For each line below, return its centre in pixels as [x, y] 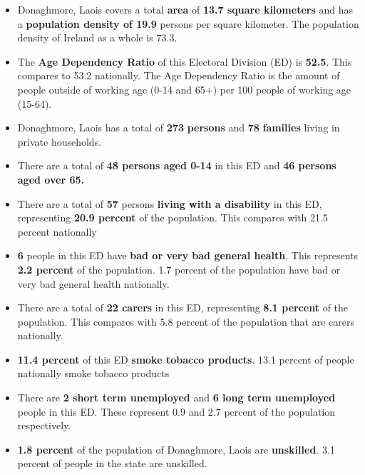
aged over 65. [51, 179]
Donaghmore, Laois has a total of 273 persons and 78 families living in [179, 127]
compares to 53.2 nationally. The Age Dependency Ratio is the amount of [179, 75]
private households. [60, 141]
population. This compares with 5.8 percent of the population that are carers [186, 321]
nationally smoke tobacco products [93, 373]
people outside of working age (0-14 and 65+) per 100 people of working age [184, 89]
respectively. [44, 425]
